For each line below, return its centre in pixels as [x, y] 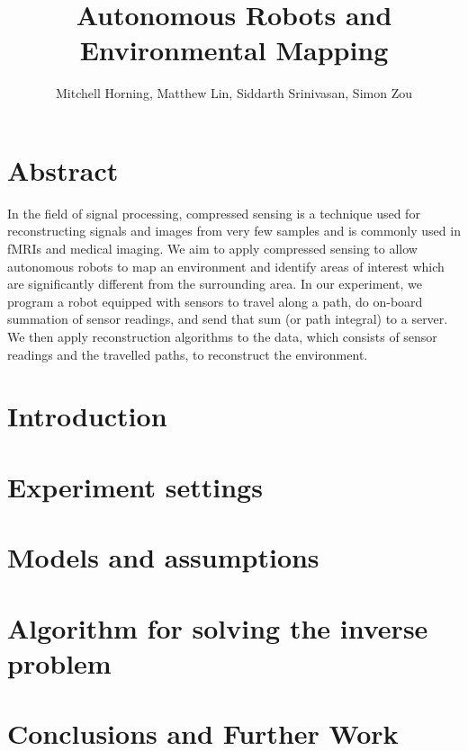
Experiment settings [135, 486]
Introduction [87, 416]
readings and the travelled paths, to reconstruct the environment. [188, 354]
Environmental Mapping [234, 50]
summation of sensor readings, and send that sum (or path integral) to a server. [228, 319]
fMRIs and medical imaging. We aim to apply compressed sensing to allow [212, 249]
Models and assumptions [163, 557]
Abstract [63, 170]
